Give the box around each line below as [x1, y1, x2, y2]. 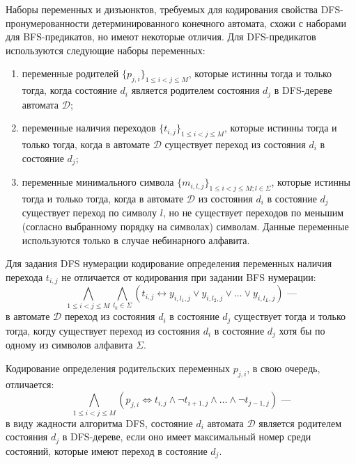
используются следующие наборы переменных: [6, 42, 206, 57]
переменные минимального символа [22, 175, 174, 189]
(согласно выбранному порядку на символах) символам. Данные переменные [22, 218, 349, 233]
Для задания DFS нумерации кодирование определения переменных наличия [6, 256, 332, 271]
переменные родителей [22, 66, 119, 81]
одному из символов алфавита [6, 337, 133, 352]
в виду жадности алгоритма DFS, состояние [6, 415, 193, 430]
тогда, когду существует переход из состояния [6, 323, 201, 337]
